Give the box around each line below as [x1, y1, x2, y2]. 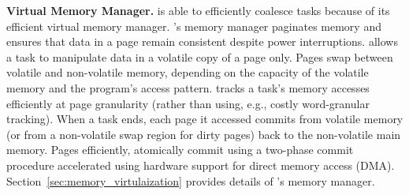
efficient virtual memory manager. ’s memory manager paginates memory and [6, 17, 381, 34]
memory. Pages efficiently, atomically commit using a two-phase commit [6, 141, 354, 158]
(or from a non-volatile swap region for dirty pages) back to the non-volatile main [6, 126, 401, 142]
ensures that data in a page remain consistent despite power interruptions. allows [6, 33, 398, 50]
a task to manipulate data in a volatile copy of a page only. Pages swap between [6, 48, 393, 65]
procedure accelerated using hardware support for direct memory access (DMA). [6, 156, 395, 173]
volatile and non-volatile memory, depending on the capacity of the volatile [6, 64, 369, 81]
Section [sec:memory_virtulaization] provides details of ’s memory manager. [6, 172, 375, 189]
